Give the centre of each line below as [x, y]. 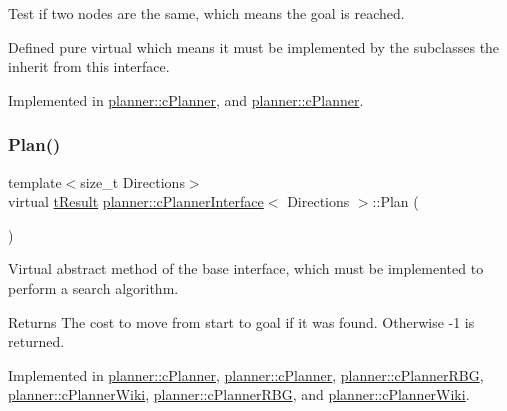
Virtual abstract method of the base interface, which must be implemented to [246, 268]
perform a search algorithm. [93, 287]
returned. [36, 341]
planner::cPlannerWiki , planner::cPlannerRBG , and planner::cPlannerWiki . [239, 394]
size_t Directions [132, 181]
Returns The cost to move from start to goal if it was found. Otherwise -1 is [241, 321]
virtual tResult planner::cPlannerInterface [136, 201]
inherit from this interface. [89, 66]
